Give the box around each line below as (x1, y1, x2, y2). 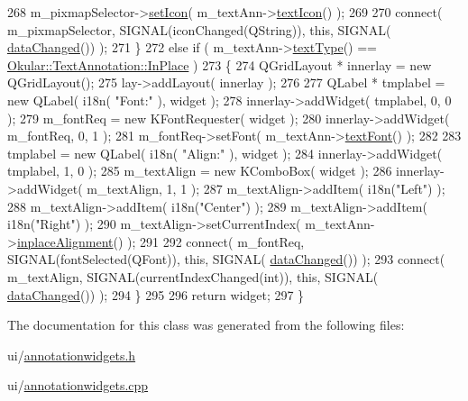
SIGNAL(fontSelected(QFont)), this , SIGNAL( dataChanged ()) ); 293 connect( (7, 250, 445, 269)
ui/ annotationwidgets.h (7, 345, 136, 364)
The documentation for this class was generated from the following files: (7, 315, 405, 334)
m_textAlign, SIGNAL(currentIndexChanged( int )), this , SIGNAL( (7, 267, 379, 286)
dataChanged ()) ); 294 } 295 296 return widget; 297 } (7, 285, 305, 304)
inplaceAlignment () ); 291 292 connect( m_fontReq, (16, 232, 305, 251)
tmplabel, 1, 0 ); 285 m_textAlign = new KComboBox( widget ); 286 (7, 161, 392, 180)
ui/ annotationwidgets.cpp (7, 376, 149, 395)
